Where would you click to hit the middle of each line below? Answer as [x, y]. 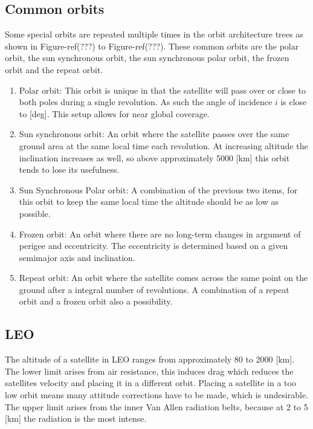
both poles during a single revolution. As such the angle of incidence [146, 102]
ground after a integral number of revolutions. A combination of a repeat [154, 289]
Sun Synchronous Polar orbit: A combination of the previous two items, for [158, 189]
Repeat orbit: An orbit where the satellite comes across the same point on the [163, 278]
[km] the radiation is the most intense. [76, 418]
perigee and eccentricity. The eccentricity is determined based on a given [153, 246]
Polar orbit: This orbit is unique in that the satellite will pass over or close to [162, 90]
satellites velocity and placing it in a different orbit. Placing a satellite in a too [150, 383]
